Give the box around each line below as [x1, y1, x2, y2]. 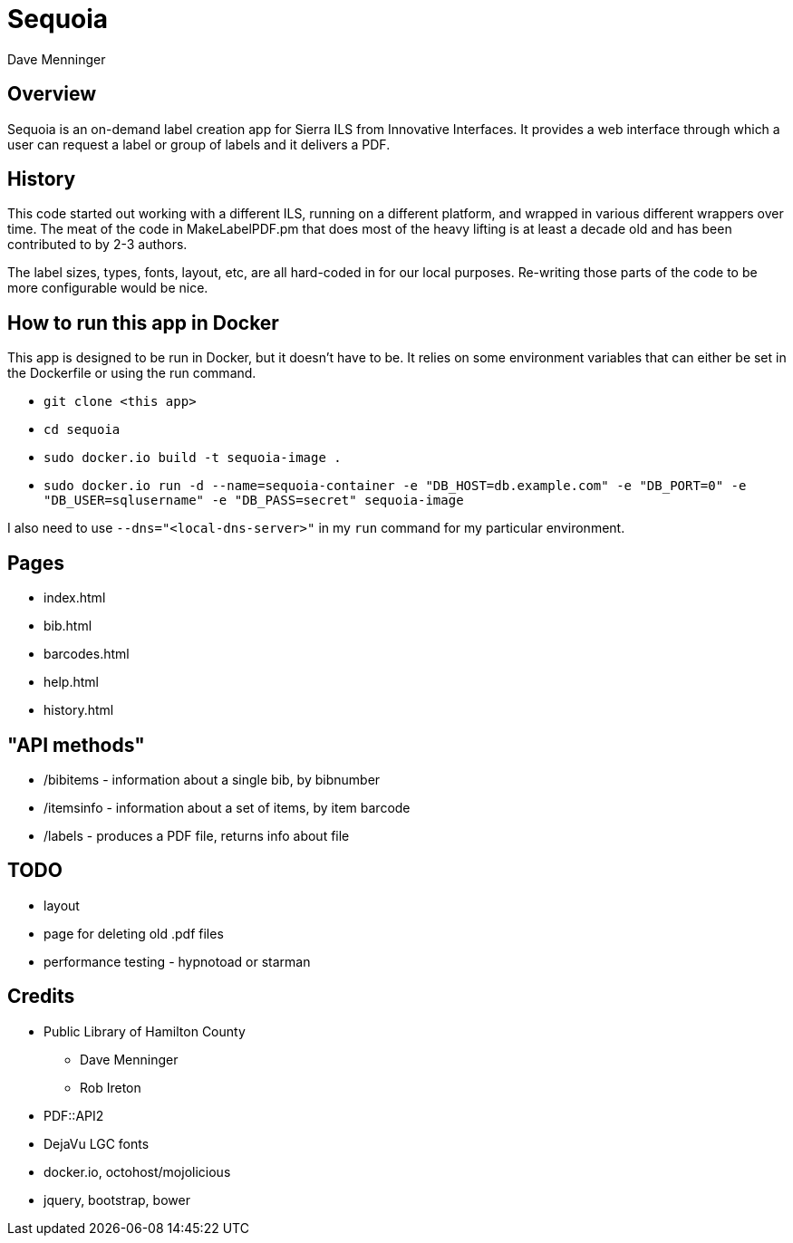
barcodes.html [44, 646, 130, 662]
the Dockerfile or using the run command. [7, 365, 256, 381]
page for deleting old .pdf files [44, 925, 224, 941]
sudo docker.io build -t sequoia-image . [44, 450, 342, 466]
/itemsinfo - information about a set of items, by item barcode [44, 799, 411, 815]
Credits [7, 985, 75, 1008]
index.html [44, 590, 106, 606]
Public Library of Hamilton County [44, 1023, 246, 1039]
